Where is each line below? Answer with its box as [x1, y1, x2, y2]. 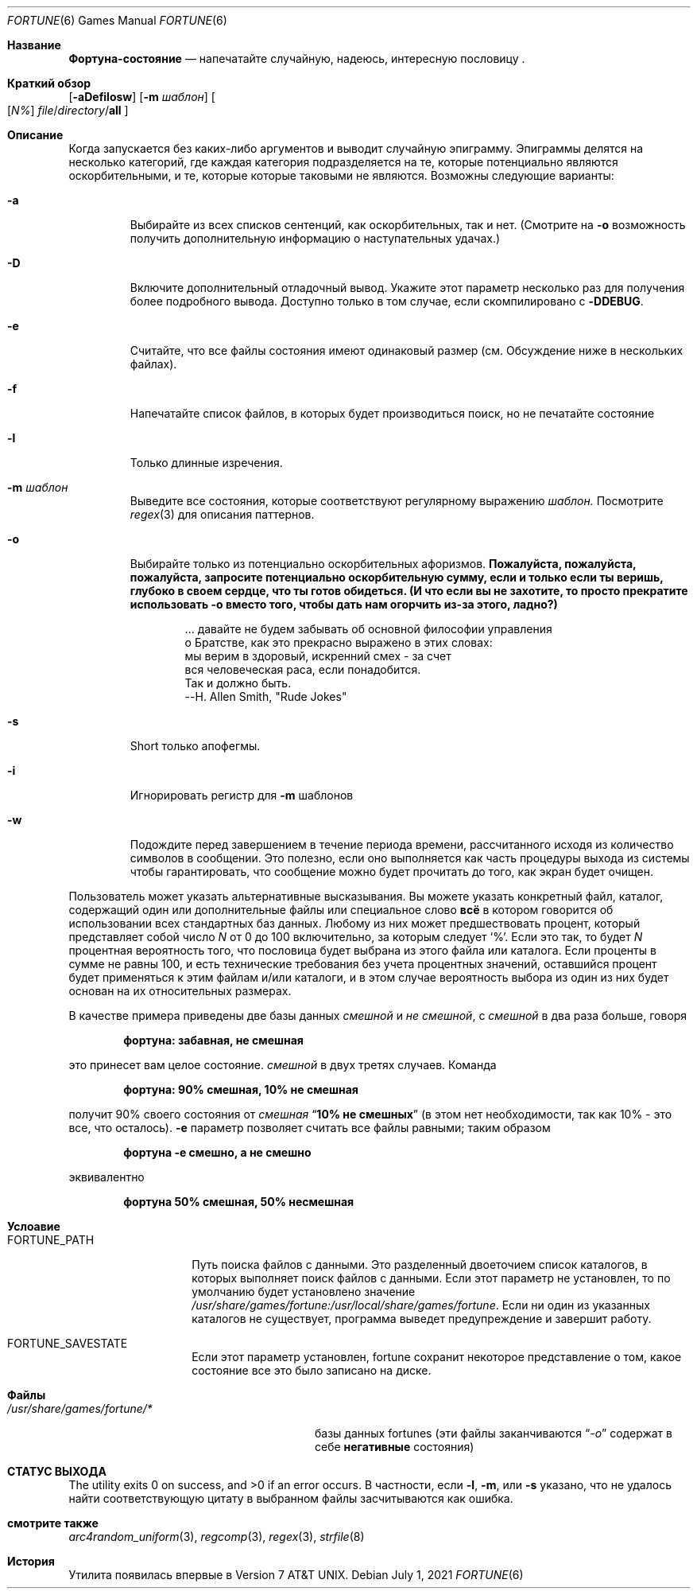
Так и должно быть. [184, 676, 292, 690]
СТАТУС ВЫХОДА [7, 1465, 106, 1478]
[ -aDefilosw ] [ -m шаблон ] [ [68, 90, 215, 103]
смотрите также [7, 1516, 99, 1530]
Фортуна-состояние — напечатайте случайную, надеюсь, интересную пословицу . [68, 52, 525, 65]
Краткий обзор [7, 76, 91, 90]
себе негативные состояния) [315, 1440, 474, 1453]
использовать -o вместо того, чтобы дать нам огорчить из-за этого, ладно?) [130, 597, 558, 611]
